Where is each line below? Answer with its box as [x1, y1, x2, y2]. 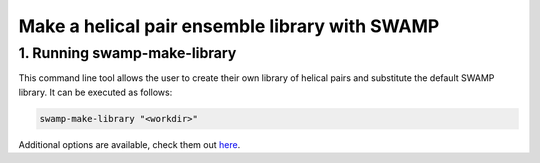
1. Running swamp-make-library [18, 44, 237, 62]
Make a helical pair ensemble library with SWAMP [18, 15, 440, 37]
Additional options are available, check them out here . [18, 138, 241, 150]
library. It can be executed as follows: [18, 86, 173, 98]
